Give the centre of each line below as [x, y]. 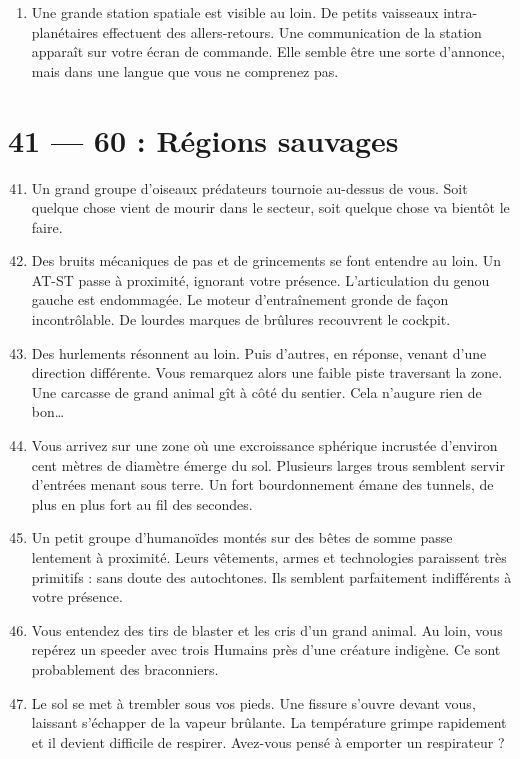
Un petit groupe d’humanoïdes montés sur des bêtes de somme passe [242, 537]
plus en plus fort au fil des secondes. [142, 503]
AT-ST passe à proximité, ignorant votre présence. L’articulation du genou [260, 279]
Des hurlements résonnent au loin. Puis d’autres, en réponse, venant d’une [259, 352]
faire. [47, 226]
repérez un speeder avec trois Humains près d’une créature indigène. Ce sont [266, 649]
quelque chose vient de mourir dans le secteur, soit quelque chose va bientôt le [270, 207]
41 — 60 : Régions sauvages [203, 139]
